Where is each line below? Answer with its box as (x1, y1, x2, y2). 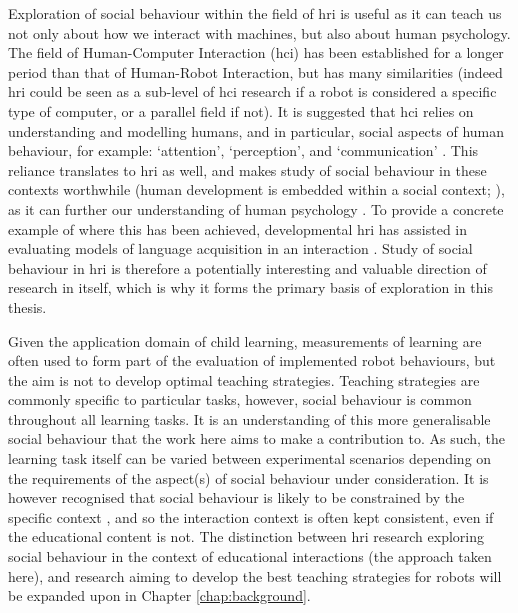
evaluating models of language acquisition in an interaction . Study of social (8, 238, 473, 259)
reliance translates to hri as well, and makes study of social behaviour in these (8, 159, 487, 180)
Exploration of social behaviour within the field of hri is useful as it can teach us (8, 3, 502, 23)
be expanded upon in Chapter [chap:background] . (8, 585, 311, 606)
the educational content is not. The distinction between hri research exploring (8, 526, 485, 547)
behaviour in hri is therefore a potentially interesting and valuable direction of (8, 257, 487, 278)
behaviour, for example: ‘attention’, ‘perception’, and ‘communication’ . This (8, 140, 479, 161)
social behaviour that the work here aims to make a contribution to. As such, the (8, 428, 506, 449)
